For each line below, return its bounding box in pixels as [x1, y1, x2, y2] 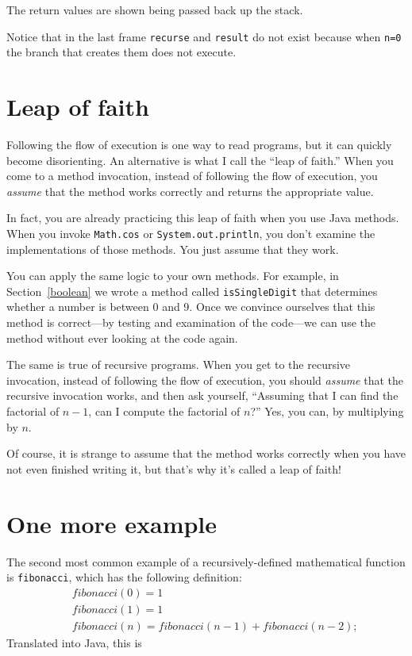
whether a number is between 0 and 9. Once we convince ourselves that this [6, 298, 375, 315]
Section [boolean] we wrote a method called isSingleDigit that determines [6, 282, 378, 299]
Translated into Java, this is [6, 634, 142, 650]
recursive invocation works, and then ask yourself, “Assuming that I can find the [6, 387, 399, 404]
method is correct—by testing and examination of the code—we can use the [6, 314, 375, 331]
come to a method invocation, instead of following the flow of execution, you [6, 167, 378, 184]
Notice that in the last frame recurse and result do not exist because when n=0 [6, 28, 402, 44]
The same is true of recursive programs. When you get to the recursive [6, 356, 351, 373]
